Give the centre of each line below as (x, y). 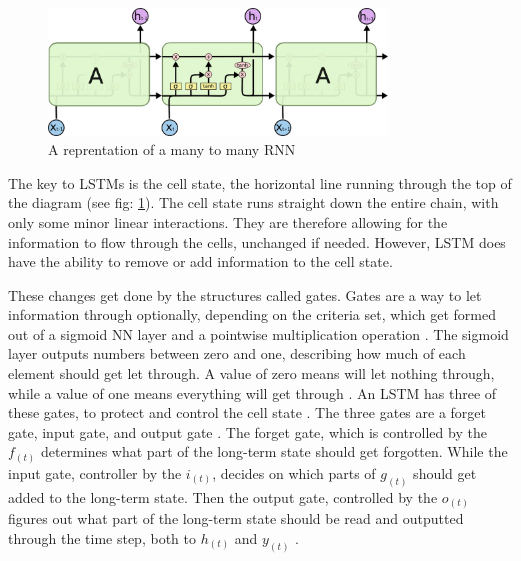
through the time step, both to (102, 537)
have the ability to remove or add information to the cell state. (200, 261)
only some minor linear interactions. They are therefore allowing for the (228, 221)
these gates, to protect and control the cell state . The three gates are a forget (247, 412)
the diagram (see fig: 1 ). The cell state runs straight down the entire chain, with (253, 202)
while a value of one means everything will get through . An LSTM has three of (252, 392)
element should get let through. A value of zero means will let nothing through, (251, 373)
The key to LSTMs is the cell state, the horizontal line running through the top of (260, 182)
